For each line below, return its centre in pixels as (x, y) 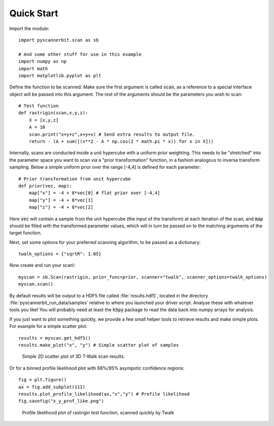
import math (33, 68)
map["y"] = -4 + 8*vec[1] (61, 200)
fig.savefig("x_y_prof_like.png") (61, 401)
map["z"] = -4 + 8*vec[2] (61, 207)
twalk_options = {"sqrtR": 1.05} (60, 254)
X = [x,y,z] (44, 120)
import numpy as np (43, 62)
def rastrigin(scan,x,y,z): (53, 113)
